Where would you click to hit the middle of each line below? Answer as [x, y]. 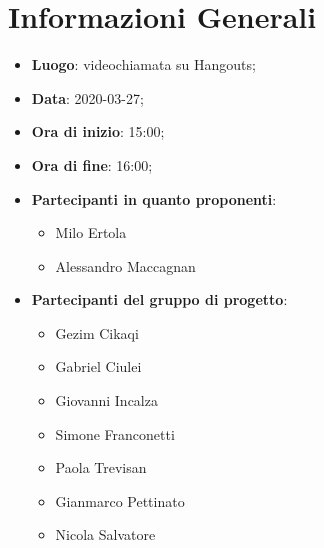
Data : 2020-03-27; [87, 97]
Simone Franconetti [115, 433]
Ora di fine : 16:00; [92, 164]
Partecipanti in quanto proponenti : [154, 198]
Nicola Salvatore [105, 534]
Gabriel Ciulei [98, 366]
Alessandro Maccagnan [125, 265]
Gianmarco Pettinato [120, 500]
